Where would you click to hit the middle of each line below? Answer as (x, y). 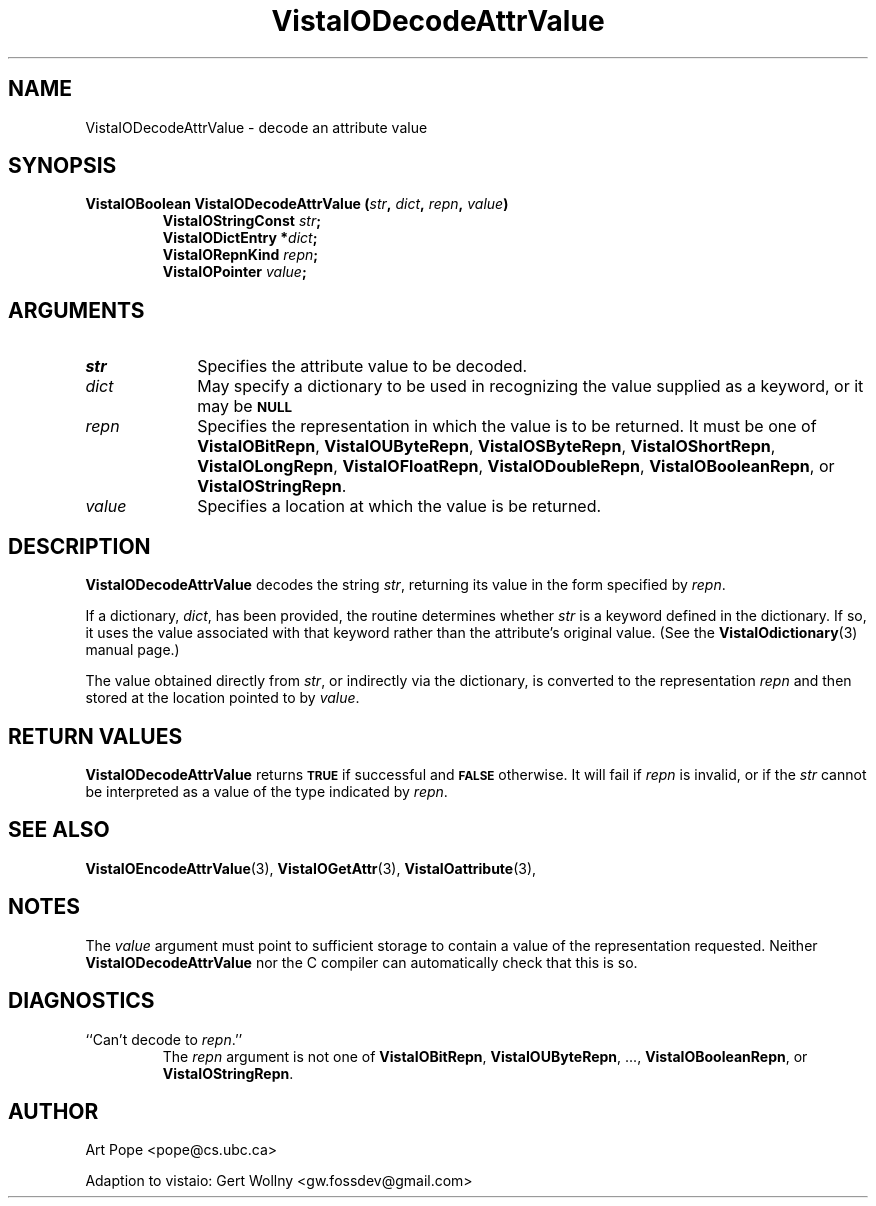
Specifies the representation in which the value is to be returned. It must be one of (507, 426)
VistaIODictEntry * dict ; (240, 238)
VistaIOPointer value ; (234, 272)
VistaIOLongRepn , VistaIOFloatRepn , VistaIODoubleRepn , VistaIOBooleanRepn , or (516, 466)
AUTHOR (53, 1111)
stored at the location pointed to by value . (222, 698)
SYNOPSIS (62, 166)
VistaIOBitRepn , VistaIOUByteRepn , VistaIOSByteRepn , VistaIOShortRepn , (486, 446)
